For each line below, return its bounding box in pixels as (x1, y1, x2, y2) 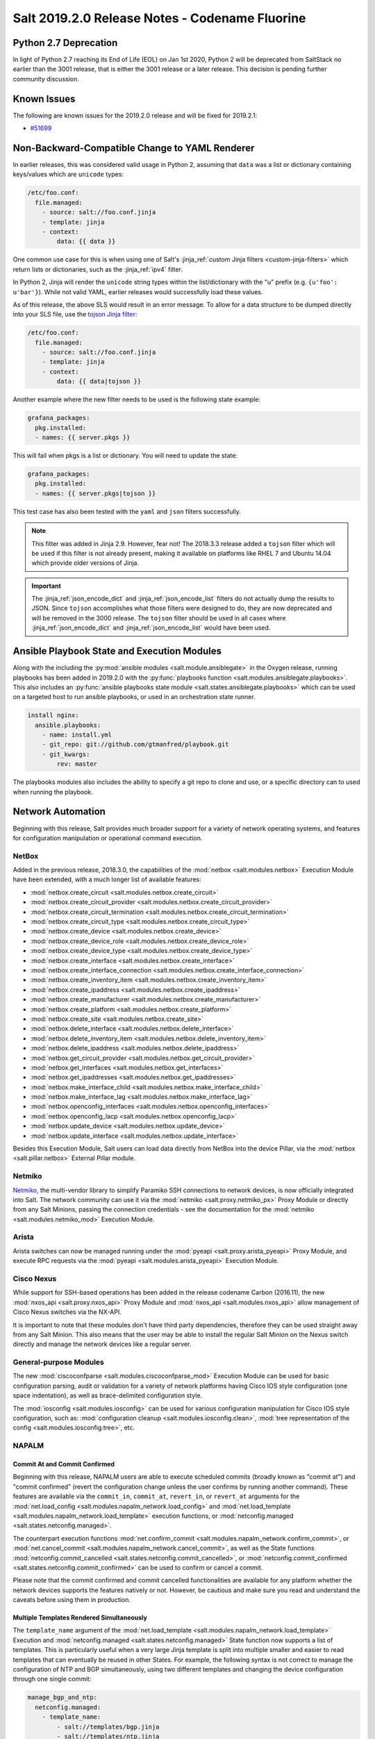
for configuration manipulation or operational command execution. (12, 833, 203, 842)
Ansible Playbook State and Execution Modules (12, 646, 222, 657)
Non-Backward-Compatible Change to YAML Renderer (12, 142, 255, 154)
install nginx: (27, 712, 79, 719)
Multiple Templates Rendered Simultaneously (12, 1614, 147, 1622)
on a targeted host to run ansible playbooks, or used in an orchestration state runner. (12, 693, 256, 701)
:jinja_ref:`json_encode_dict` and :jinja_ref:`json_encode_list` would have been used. (31, 623, 271, 632)
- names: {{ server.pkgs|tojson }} (35, 489, 156, 497)
